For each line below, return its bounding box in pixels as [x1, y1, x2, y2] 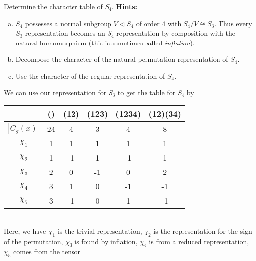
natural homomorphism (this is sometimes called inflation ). [15, 37, 195, 47]
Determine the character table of [4, 1, 103, 11]
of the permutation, [4, 236, 63, 246]
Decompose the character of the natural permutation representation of [15, 54, 228, 64]
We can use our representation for [4, 87, 107, 97]
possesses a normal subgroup [25, 18, 111, 28]
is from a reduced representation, [149, 236, 249, 246]
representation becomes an [25, 28, 105, 38]
